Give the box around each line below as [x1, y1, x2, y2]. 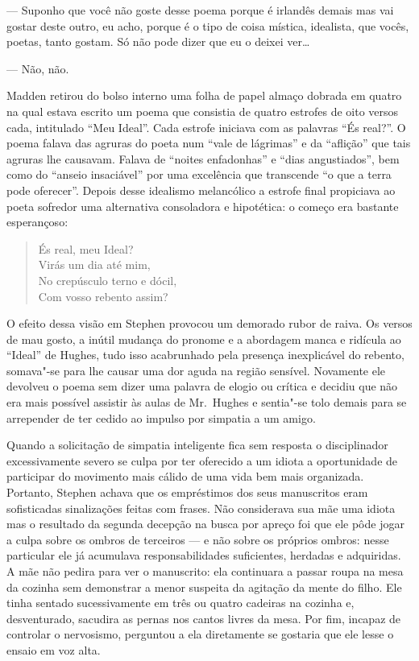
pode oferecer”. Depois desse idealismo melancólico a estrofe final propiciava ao [6, 181, 396, 198]
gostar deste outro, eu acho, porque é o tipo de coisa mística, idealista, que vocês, [6, 17, 409, 34]
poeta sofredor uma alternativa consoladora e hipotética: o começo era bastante [6, 197, 399, 214]
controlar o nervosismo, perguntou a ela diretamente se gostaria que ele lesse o [6, 626, 394, 642]
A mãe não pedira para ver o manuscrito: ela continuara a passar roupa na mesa [6, 563, 404, 579]
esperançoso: [6, 213, 68, 230]
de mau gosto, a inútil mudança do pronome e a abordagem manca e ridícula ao [6, 330, 401, 347]
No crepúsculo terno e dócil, [38, 271, 177, 288]
